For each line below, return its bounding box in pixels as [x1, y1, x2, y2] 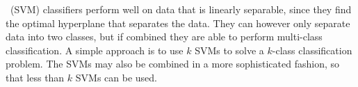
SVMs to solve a [195, 42, 264, 57]
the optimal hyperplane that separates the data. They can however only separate [6, 15, 350, 30]
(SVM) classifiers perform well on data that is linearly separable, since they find [10, 2, 352, 16]
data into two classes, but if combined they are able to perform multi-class [6, 29, 323, 44]
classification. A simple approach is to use [6, 42, 184, 57]
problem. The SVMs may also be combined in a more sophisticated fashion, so [6, 56, 340, 71]
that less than [6, 70, 65, 84]
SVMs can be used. [75, 70, 157, 84]
